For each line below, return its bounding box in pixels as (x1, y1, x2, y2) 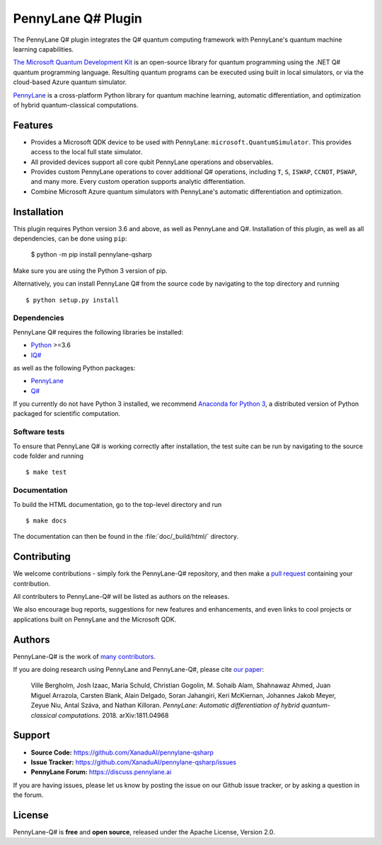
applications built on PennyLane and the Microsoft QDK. (13, 615, 177, 624)
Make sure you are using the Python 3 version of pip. (13, 266, 168, 275)
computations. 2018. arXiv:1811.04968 (58, 711, 169, 719)
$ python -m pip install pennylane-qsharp (30, 250, 152, 259)
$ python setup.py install (25, 296, 120, 304)
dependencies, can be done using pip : (13, 234, 127, 243)
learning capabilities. (13, 45, 74, 53)
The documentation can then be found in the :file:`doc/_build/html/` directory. (13, 532, 238, 541)
